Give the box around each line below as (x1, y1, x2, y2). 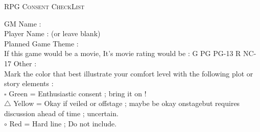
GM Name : (4, 18, 41, 29)
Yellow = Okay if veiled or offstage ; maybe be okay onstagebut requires (13, 98, 240, 109)
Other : (13, 58, 37, 68)
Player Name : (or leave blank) (4, 28, 101, 39)
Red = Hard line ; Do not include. (9, 118, 117, 128)
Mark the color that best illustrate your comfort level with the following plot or (4, 68, 253, 78)
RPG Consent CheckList (4, 1, 85, 11)
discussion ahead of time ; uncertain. (4, 108, 119, 118)
